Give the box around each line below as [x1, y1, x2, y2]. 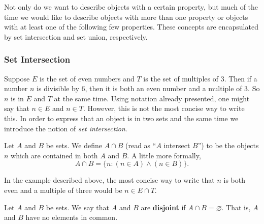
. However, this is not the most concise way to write [83, 103, 245, 114]
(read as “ [125, 140, 156, 151]
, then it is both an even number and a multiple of [85, 83, 242, 94]
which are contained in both [11, 150, 98, 160]
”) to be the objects [197, 140, 259, 151]
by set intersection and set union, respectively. [4, 31, 148, 42]
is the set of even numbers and [39, 73, 135, 83]
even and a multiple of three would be [4, 184, 122, 195]
